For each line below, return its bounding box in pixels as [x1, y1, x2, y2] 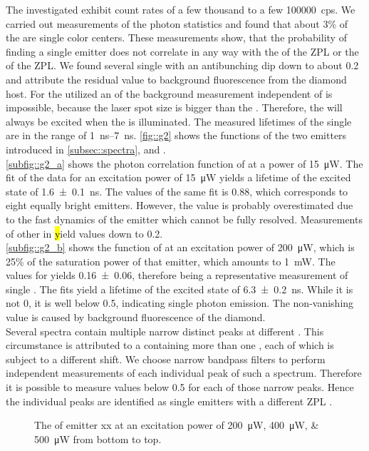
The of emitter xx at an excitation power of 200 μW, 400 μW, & [34, 417, 319, 432]
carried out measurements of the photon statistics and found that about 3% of [6, 16, 348, 31]
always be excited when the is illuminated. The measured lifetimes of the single [6, 113, 352, 128]
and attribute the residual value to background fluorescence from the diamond [6, 71, 347, 86]
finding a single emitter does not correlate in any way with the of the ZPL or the [6, 44, 359, 59]
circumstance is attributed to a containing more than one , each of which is [6, 338, 334, 353]
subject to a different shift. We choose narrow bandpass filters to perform [6, 351, 326, 366]
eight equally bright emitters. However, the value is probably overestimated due [6, 198, 353, 213]
